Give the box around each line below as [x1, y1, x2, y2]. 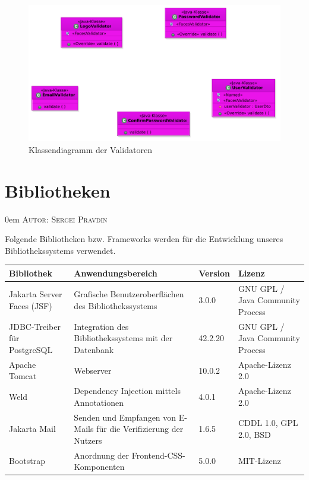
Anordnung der [74, 449, 130, 461]
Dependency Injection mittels [74, 384, 181, 397]
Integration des [74, 320, 129, 332]
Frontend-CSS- [131, 449, 185, 461]
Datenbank [74, 343, 114, 355]
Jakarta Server [9, 288, 62, 300]
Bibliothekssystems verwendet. [5, 244, 116, 256]
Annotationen [74, 396, 124, 408]
